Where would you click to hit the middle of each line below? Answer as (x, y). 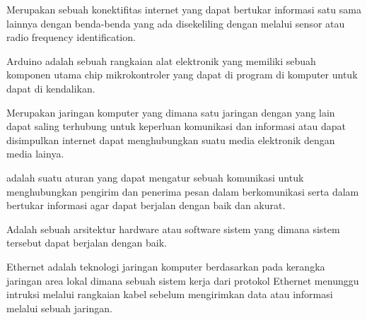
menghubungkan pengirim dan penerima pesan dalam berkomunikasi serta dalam (183, 191)
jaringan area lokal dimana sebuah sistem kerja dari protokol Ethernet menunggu (183, 280)
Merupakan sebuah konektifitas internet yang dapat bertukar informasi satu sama (184, 9)
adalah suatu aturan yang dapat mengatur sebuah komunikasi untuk (155, 177)
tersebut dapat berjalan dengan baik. (87, 243)
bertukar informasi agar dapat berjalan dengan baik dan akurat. (146, 205)
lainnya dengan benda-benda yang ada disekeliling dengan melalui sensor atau (176, 23)
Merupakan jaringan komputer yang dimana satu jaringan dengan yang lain (171, 112)
